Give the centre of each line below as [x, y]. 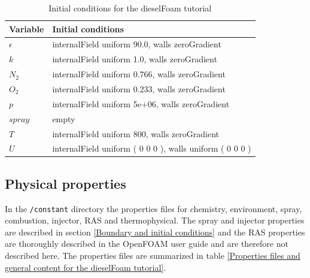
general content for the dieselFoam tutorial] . [86, 267]
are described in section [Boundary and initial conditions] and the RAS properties [155, 232]
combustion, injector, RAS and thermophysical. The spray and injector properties [155, 220]
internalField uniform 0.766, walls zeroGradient [139, 74]
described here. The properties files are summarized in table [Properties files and [153, 256]
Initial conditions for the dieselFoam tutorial [130, 8]
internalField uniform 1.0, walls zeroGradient [135, 59]
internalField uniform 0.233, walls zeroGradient [139, 88]
